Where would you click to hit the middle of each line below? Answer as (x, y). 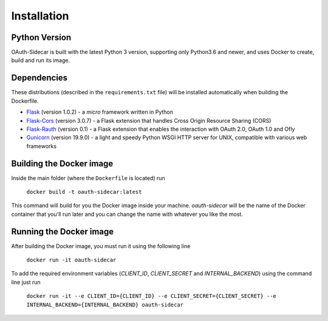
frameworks (42, 146)
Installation (40, 16)
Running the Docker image (63, 231)
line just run (26, 282)
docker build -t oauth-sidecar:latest (84, 192)
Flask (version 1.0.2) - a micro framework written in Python (100, 112)
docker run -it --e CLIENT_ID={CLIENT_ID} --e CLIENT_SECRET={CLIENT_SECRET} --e (151, 296)
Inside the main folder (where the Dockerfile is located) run (88, 178)
